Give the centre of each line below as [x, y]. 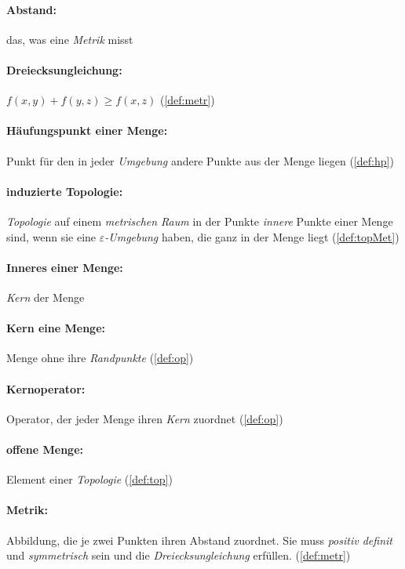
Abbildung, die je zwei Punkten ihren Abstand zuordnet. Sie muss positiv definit [199, 540]
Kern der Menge [46, 297]
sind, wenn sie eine [51, 236]
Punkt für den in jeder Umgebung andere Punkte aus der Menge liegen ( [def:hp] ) [200, 160]
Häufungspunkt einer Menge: [87, 130]
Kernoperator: [46, 388]
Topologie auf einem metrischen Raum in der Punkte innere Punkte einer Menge [200, 221]
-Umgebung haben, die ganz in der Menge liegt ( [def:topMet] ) [252, 236]
